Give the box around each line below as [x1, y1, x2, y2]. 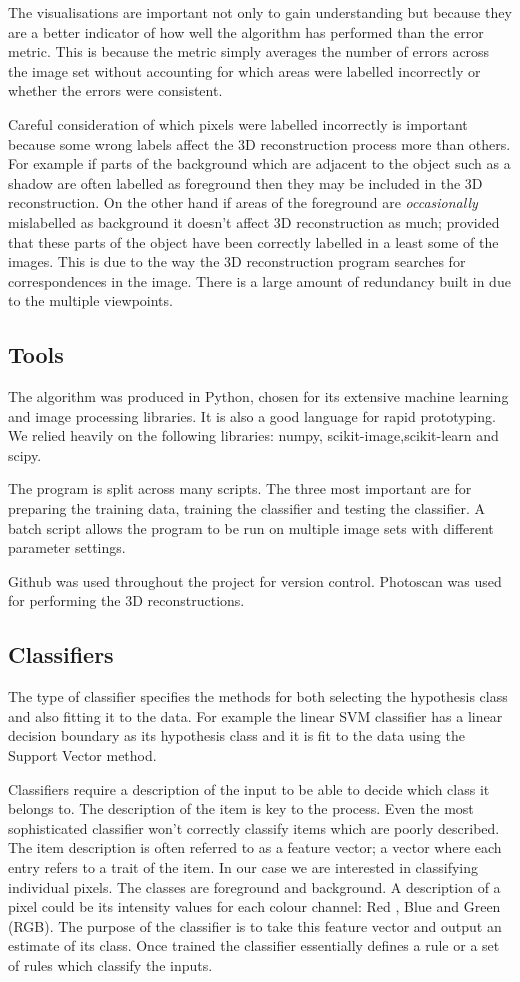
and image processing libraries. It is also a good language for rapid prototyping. [8, 405, 496, 426]
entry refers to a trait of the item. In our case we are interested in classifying [8, 857, 478, 877]
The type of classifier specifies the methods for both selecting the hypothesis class [8, 686, 508, 707]
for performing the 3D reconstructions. [8, 590, 245, 611]
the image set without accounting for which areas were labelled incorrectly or [8, 60, 481, 81]
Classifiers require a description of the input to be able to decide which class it [8, 778, 490, 799]
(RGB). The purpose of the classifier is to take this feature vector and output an [8, 915, 502, 936]
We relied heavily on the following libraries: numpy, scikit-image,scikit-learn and [8, 425, 499, 446]
